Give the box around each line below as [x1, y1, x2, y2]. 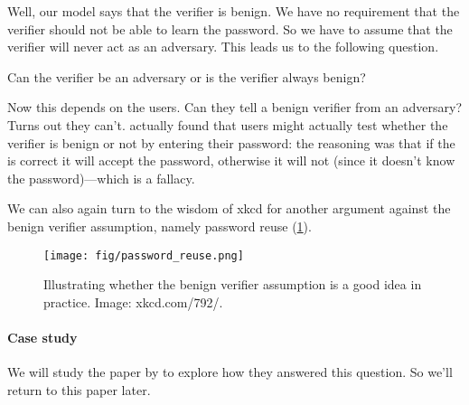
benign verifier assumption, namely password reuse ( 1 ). [7, 216, 312, 235]
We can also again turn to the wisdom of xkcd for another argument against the [7, 199, 451, 218]
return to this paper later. [7, 380, 151, 399]
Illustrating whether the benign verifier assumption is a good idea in [43, 275, 422, 294]
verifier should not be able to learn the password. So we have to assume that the [7, 19, 453, 38]
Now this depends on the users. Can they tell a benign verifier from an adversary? [7, 98, 463, 117]
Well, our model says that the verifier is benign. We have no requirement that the [7, 2, 460, 20]
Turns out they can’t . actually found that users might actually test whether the [7, 115, 448, 134]
